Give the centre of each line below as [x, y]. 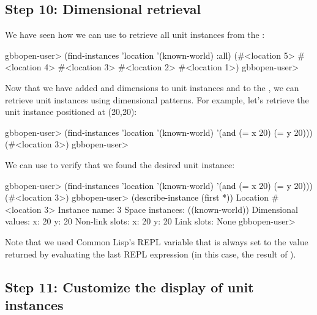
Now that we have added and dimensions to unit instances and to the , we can [152, 87]
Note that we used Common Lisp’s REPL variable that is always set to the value [157, 241]
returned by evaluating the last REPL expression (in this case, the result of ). [151, 254]
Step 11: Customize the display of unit [129, 287]
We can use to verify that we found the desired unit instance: [120, 164]
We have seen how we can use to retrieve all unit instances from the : [135, 35]
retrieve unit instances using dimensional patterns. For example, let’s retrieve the [157, 99]
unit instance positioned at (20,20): [71, 112]
